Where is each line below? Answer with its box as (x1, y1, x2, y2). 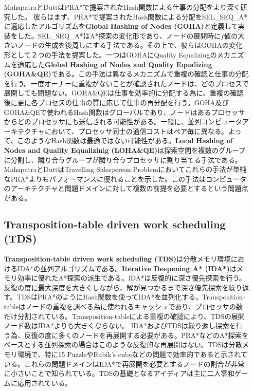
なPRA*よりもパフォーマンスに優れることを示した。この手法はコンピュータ (4, 173, 247, 184)
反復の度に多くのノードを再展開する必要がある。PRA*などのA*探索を (24, 330, 249, 340)
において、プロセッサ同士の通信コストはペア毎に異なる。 (44, 126, 228, 136)
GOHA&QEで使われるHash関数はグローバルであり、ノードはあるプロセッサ (4, 107, 245, 117)
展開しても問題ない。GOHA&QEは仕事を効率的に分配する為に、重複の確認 (4, 88, 244, 98)
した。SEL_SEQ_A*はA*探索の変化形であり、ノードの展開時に (17, 30, 221, 40)
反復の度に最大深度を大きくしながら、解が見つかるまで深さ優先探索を (4, 282, 229, 292)
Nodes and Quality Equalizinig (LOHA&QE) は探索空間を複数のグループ (4, 145, 246, 155)
